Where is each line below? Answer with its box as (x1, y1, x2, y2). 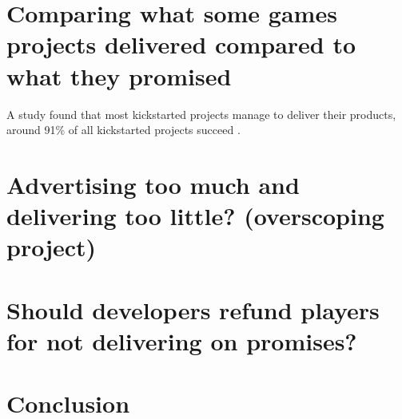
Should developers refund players (6, 293, 380, 326)
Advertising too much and (6, 168, 300, 200)
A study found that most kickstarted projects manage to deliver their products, (6, 105, 396, 122)
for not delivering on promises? (6, 324, 357, 357)
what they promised (6, 59, 232, 92)
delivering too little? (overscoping (6, 200, 384, 232)
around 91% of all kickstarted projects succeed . (6, 121, 241, 138)
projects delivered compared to (6, 28, 356, 61)
